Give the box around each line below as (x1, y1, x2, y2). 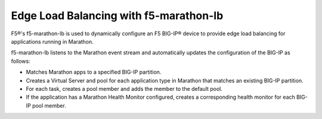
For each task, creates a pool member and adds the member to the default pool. (26, 85, 223, 92)
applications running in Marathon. (11, 38, 94, 45)
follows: (11, 57, 30, 65)
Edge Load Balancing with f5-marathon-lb (11, 9, 224, 22)
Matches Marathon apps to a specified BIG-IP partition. (26, 69, 162, 76)
